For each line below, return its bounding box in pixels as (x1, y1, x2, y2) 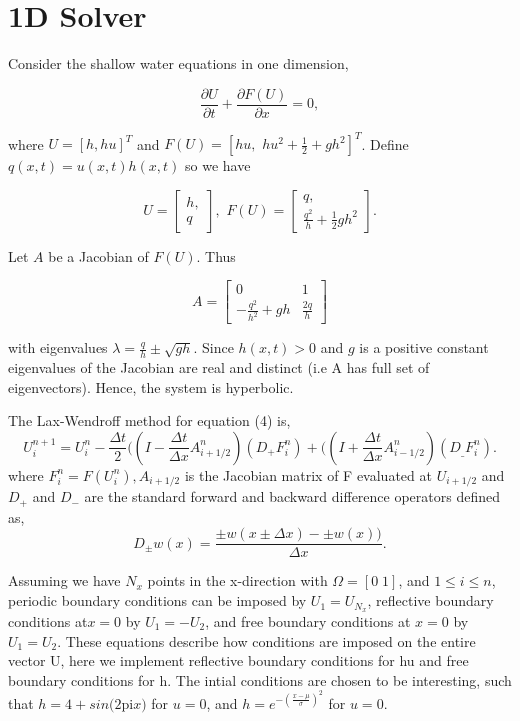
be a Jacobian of (48, 245, 149, 266)
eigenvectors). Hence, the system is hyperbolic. (8, 376, 294, 397)
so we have (185, 155, 251, 176)
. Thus (196, 245, 236, 266)
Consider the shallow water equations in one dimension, (8, 53, 349, 74)
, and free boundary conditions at (205, 610, 411, 631)
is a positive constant (359, 337, 489, 358)
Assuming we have (8, 570, 121, 591)
